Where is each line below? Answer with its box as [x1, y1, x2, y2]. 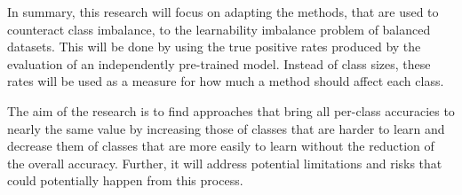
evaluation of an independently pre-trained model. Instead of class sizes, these [7, 54, 431, 73]
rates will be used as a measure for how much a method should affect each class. [7, 72, 444, 90]
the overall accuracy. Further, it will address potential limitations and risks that [7, 153, 442, 172]
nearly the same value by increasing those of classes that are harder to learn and [7, 119, 445, 137]
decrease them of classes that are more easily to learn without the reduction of [7, 136, 434, 155]
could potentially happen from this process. [7, 171, 243, 190]
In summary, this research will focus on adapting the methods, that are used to [7, 3, 439, 20]
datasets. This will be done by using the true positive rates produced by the [7, 37, 421, 56]
